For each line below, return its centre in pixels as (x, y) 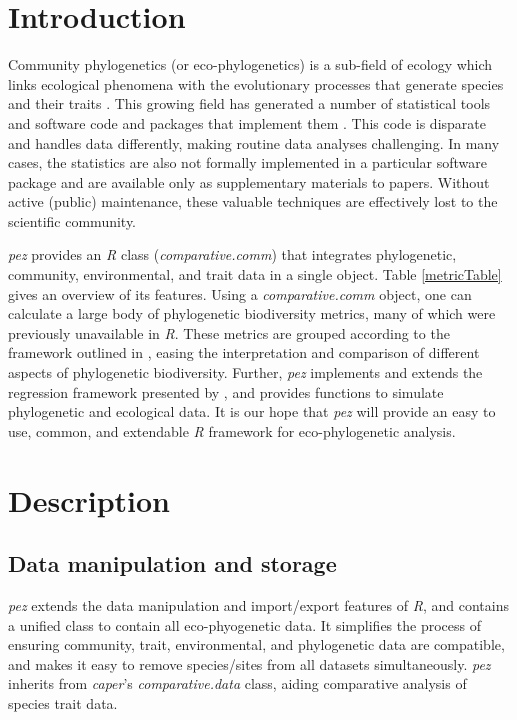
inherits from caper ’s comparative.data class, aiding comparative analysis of (237, 683)
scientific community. (72, 220)
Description (89, 499)
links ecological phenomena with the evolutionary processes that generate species (256, 83)
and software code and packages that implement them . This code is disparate (247, 122)
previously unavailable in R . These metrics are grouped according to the (229, 332)
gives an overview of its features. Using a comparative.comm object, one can (240, 293)
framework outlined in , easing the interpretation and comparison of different (244, 352)
